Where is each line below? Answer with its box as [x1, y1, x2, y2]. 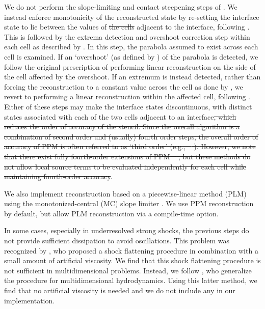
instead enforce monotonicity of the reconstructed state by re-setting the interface [4, 11, 259, 22]
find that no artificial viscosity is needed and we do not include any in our [4, 285, 235, 296]
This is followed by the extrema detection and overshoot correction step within [4, 31, 250, 42]
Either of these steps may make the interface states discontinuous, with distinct [4, 101, 252, 111]
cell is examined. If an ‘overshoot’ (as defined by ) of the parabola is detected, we [4, 51, 258, 62]
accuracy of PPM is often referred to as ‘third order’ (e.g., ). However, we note [4, 141, 256, 152]
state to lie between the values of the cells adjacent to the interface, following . [4, 21, 250, 32]
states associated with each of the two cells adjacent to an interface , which [4, 111, 236, 122]
